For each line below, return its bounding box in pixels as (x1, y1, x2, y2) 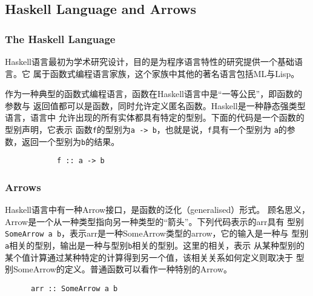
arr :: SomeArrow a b (30, 284, 118, 293)
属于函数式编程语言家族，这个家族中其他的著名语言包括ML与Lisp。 (33, 67, 300, 79)
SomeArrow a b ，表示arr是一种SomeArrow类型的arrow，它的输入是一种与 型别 (5, 227, 309, 240)
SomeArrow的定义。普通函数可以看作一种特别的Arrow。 (13, 263, 232, 275)
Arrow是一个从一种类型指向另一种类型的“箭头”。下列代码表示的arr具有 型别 (5, 215, 305, 227)
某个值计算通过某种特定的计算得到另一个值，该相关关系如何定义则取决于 (5, 251, 293, 263)
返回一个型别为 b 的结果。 (21, 135, 120, 147)
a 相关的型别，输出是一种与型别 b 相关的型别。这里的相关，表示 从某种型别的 (5, 239, 305, 251)
